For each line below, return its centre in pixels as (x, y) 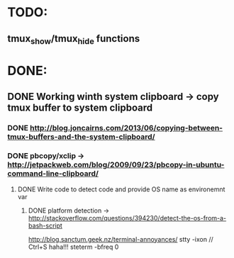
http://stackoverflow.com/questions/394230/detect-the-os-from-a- (127, 218)
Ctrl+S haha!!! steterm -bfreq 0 (73, 247)
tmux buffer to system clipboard (80, 108)
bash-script (45, 225)
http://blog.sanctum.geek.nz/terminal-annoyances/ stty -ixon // (121, 239)
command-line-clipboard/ (53, 174)
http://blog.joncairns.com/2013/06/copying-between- (126, 128)
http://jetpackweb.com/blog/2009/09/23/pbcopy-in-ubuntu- (116, 165)
